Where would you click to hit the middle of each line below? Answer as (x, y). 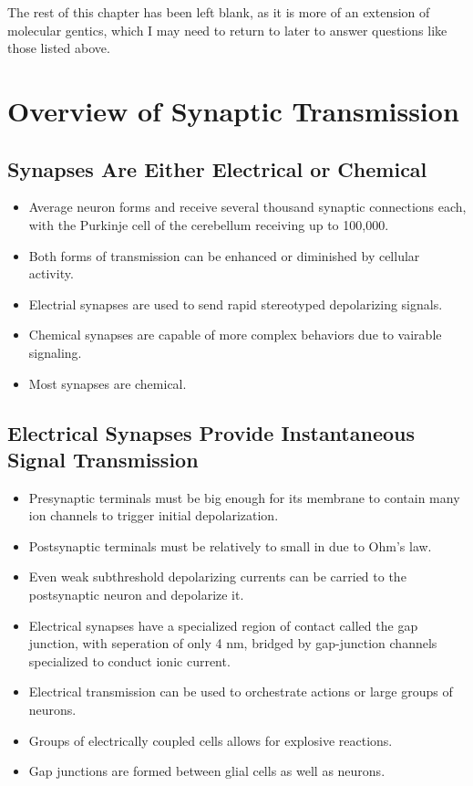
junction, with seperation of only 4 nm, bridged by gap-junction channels (233, 643)
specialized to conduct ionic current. (129, 660)
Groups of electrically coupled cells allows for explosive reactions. (211, 740)
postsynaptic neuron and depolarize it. (136, 595)
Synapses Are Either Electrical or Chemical (217, 168)
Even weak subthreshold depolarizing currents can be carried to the (217, 576)
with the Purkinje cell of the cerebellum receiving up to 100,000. (209, 224)
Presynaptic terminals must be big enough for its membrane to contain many (244, 497)
